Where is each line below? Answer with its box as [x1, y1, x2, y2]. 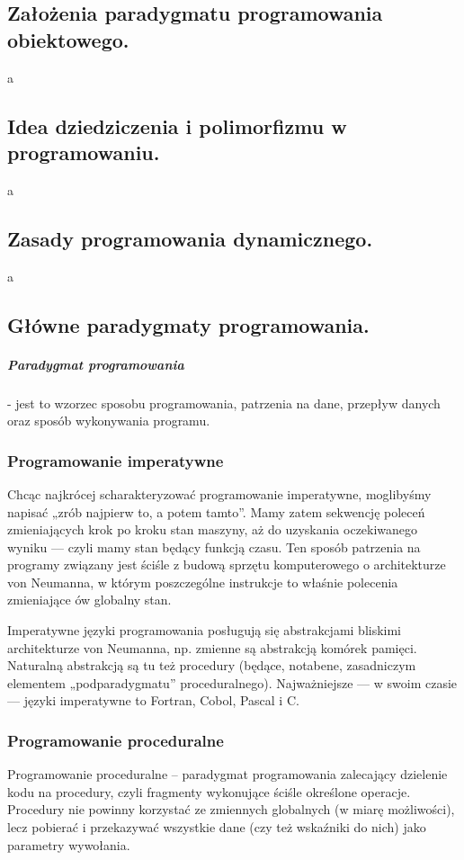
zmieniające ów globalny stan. [7, 590, 172, 609]
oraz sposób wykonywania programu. [7, 411, 210, 430]
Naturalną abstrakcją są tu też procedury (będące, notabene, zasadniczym [7, 656, 416, 675]
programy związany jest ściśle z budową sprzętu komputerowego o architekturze [7, 555, 446, 574]
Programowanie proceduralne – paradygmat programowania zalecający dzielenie [7, 765, 448, 784]
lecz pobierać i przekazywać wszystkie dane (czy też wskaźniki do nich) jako [7, 818, 426, 837]
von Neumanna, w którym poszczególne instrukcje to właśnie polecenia [7, 572, 398, 591]
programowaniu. [7, 138, 160, 166]
